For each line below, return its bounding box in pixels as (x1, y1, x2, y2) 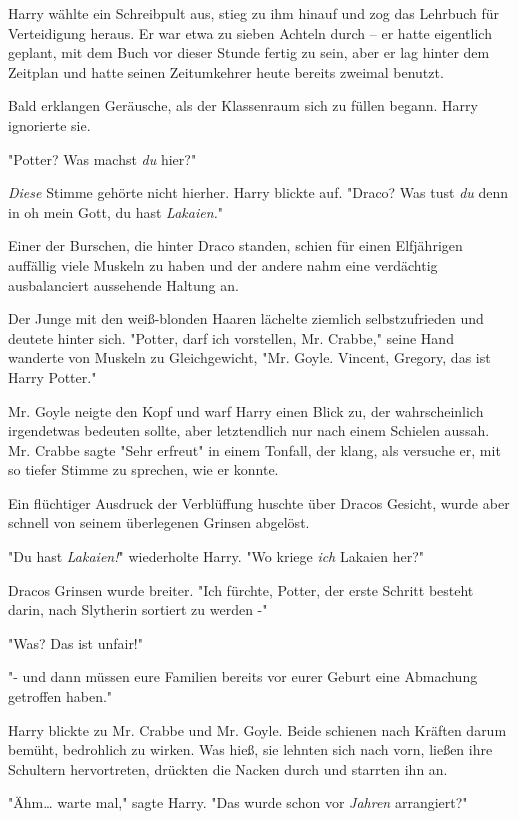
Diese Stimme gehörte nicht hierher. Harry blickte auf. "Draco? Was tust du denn (8, 182, 509, 203)
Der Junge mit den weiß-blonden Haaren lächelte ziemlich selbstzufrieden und (8, 308, 484, 329)
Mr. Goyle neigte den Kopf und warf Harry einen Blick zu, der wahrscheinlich (8, 400, 484, 421)
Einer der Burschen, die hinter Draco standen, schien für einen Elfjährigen (8, 235, 463, 256)
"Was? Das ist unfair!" (8, 632, 144, 653)
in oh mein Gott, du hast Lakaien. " (8, 201, 224, 222)
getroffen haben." (8, 686, 113, 707)
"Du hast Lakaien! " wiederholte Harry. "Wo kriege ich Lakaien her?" (8, 546, 424, 567)
